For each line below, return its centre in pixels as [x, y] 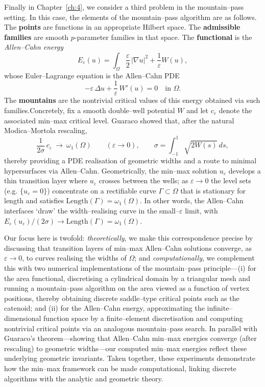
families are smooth [37, 37]
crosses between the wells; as [143, 180]
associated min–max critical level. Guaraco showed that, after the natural [119, 120]
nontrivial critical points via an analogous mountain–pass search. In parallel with [131, 328]
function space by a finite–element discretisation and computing [143, 318]
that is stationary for [213, 190]
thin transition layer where [46, 180]
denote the [235, 110]
